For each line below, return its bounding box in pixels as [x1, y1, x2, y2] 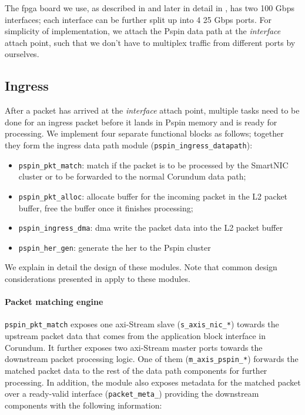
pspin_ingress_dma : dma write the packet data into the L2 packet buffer [18, 221, 283, 234]
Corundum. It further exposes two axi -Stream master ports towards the [5, 341, 263, 353]
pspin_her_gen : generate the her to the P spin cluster [18, 241, 211, 253]
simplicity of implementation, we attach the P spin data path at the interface [5, 25, 281, 37]
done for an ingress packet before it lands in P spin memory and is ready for [5, 115, 277, 128]
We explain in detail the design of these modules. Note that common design [5, 261, 277, 273]
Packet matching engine [5, 296, 103, 308]
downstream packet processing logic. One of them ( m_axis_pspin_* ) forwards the [5, 353, 299, 365]
